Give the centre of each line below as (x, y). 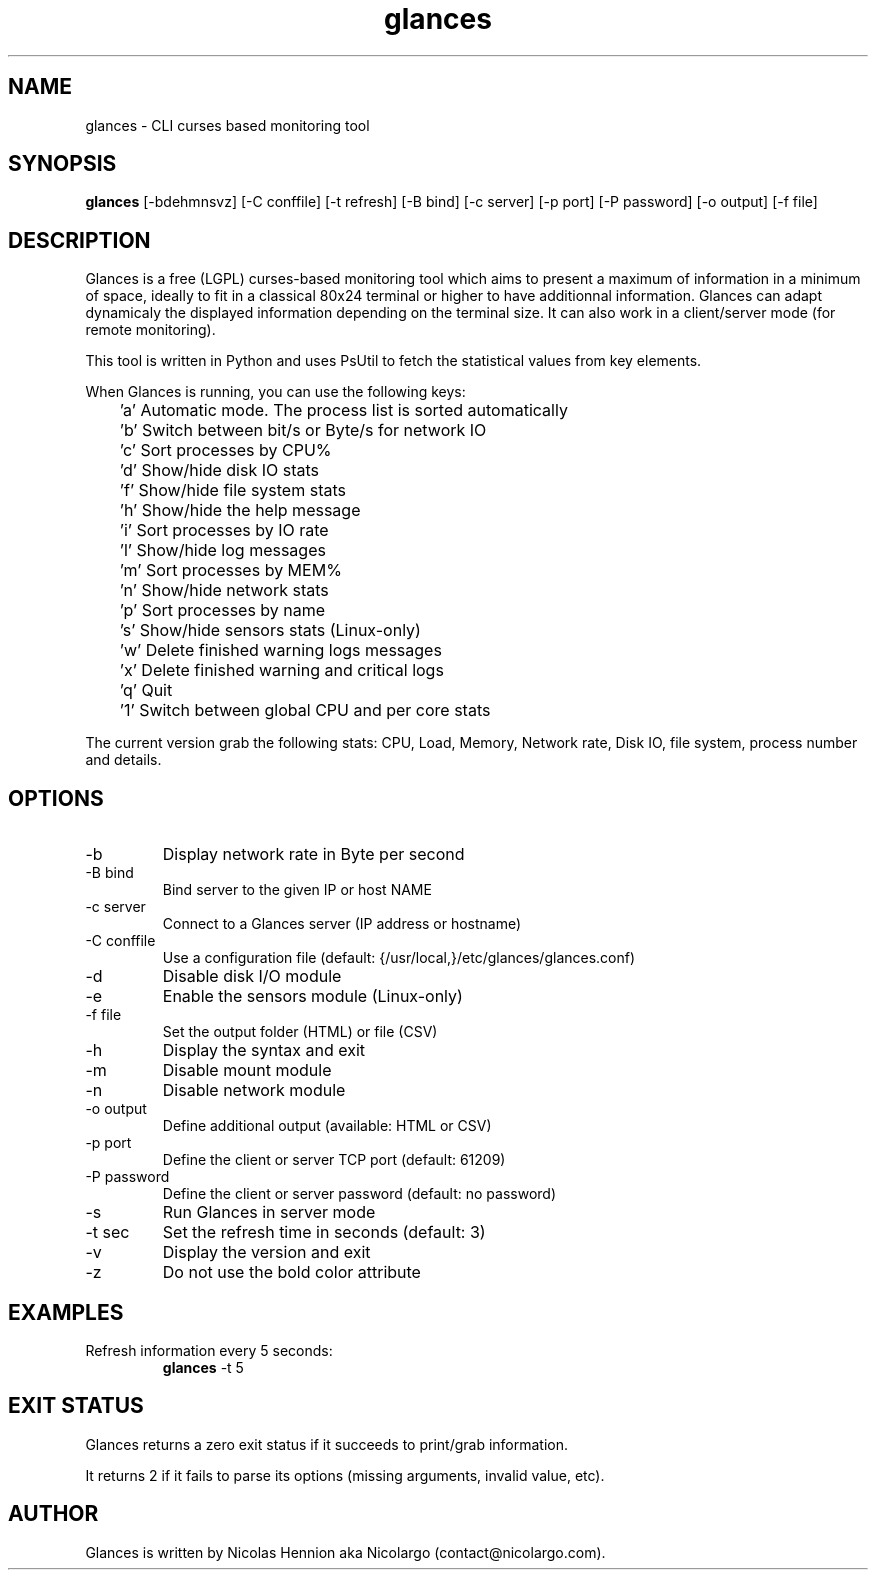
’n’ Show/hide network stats (224, 590)
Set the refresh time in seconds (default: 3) (324, 1232)
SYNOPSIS (62, 164)
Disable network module (254, 1090)
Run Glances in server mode (269, 1212)
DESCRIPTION (79, 240)
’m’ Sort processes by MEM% (230, 570)
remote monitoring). (150, 330)
